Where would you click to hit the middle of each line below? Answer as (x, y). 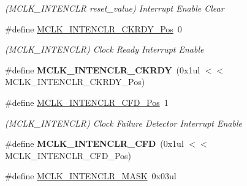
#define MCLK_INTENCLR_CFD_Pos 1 (87, 102)
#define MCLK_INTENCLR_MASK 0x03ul (91, 176)
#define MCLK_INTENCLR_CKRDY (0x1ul (103, 69)
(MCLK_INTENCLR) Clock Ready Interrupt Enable (104, 49)
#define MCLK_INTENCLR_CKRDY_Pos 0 (93, 28)
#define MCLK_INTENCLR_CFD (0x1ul (94, 143)
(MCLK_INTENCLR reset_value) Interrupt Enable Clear (115, 8)
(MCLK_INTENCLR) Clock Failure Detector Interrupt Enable (123, 123)
